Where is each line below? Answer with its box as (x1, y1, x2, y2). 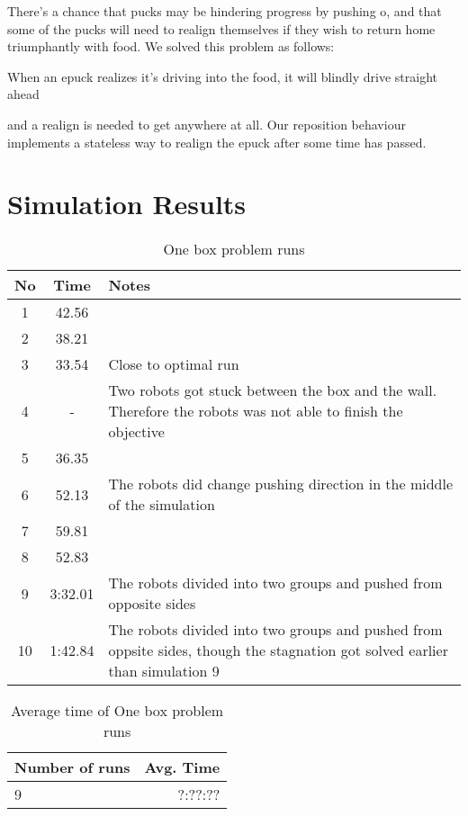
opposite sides (108, 593, 196, 614)
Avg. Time (144, 757, 220, 778)
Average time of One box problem (11, 700, 224, 722)
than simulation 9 (108, 660, 220, 682)
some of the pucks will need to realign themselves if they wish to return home (7, 19, 436, 38)
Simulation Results (7, 185, 247, 222)
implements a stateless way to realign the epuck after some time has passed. (7, 132, 427, 151)
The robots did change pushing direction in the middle (108, 473, 454, 495)
